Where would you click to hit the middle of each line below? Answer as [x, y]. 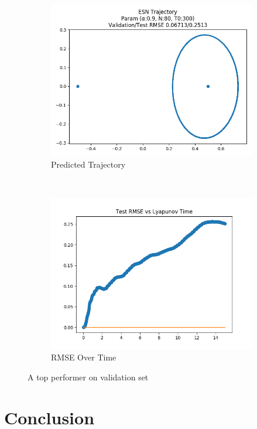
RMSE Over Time [84, 357]
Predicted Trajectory [88, 164]
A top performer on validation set [88, 377]
